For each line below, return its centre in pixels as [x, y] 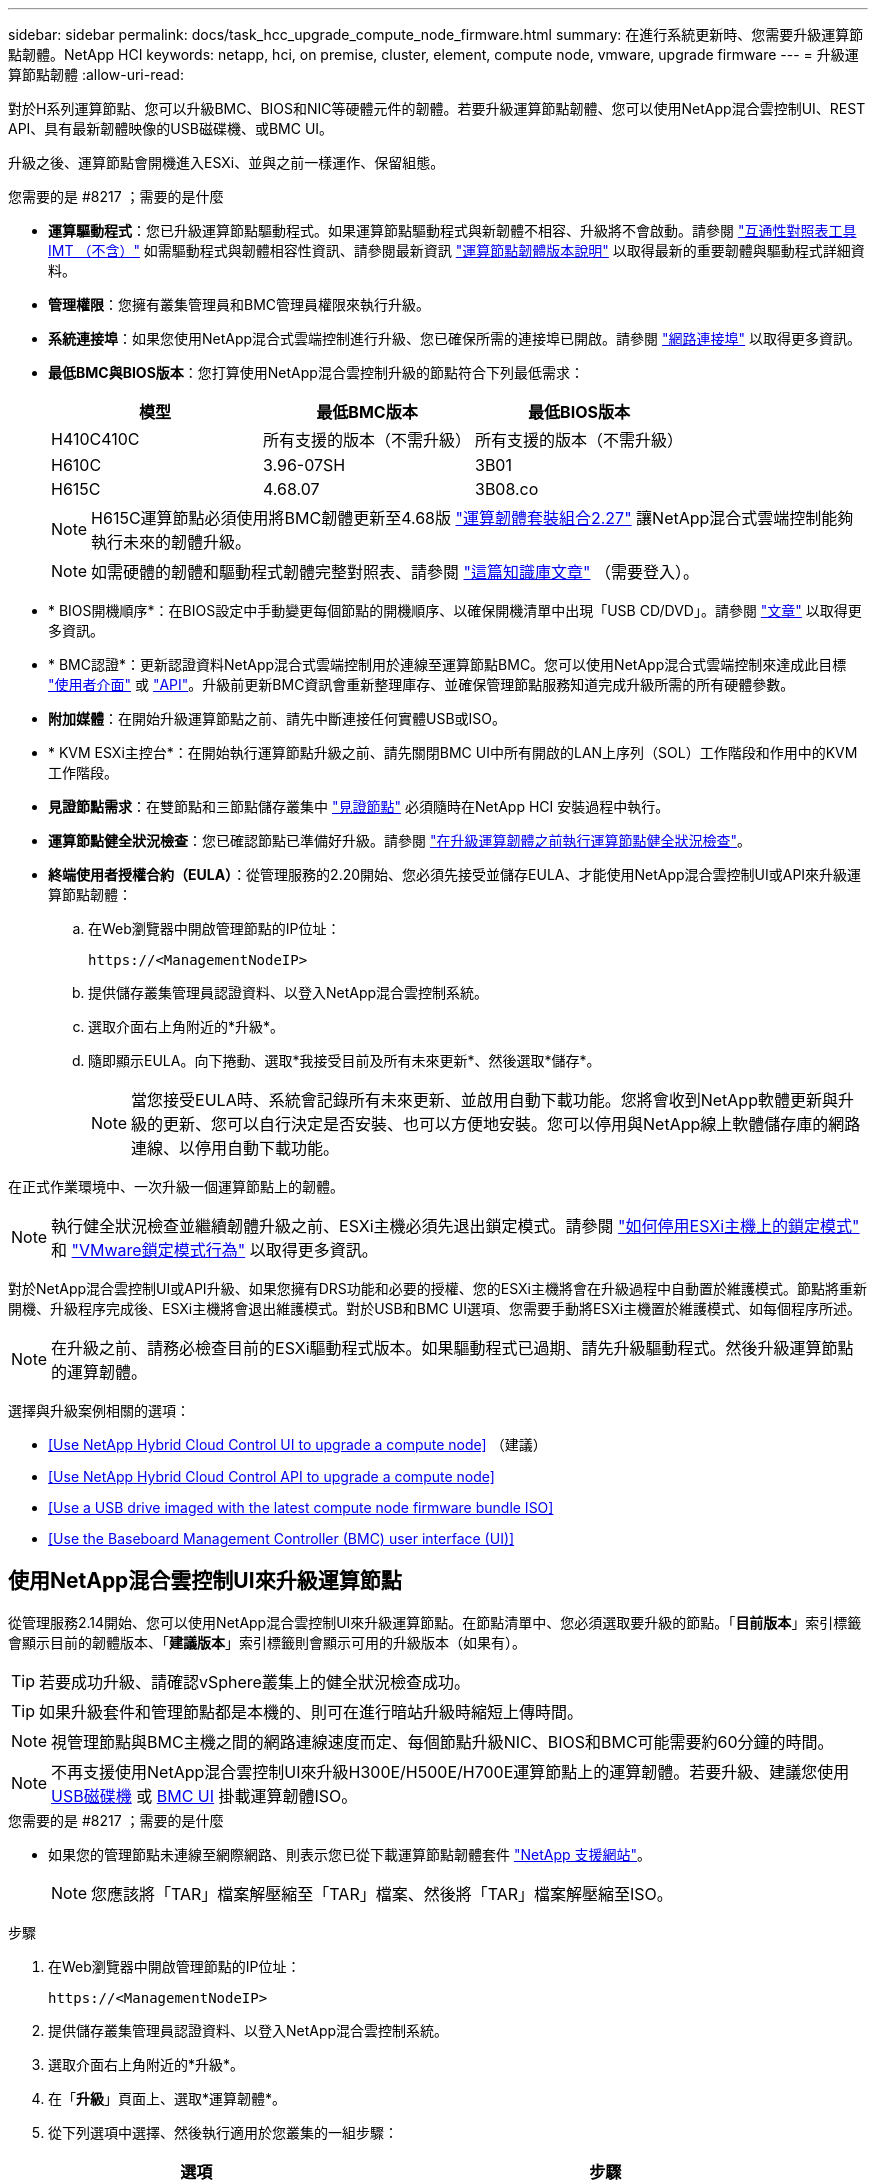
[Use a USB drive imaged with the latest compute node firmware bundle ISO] [301, 1507]
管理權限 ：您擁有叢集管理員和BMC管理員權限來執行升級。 [239, 304]
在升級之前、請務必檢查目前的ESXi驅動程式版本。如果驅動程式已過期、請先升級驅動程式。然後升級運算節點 [452, 1348]
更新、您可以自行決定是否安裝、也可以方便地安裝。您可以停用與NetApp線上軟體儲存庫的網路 [512, 1124]
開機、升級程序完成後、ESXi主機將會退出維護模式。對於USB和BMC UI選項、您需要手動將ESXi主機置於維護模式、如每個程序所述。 [435, 1308]
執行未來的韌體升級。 [171, 542]
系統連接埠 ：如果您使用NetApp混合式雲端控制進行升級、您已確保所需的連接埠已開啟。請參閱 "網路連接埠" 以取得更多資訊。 [455, 338]
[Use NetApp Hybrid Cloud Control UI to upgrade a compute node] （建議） [297, 1444]
